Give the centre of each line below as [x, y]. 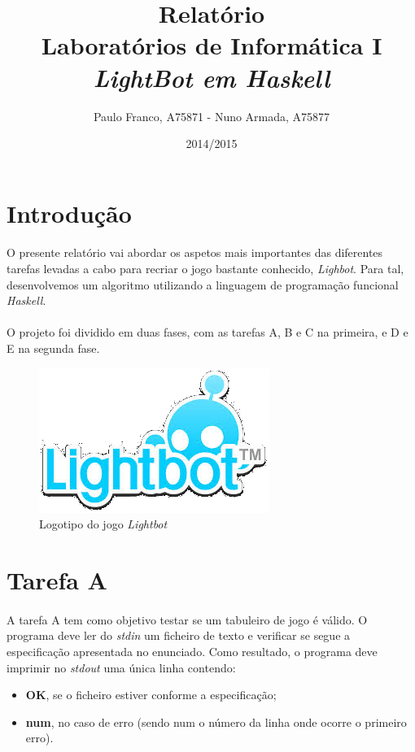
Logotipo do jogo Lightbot [103, 524]
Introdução [69, 213]
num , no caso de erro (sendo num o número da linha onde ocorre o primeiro [216, 722]
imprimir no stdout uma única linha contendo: [121, 667]
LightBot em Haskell [212, 77]
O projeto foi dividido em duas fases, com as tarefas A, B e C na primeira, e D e [207, 332]
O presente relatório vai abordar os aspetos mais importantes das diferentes [195, 252]
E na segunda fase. [53, 348]
